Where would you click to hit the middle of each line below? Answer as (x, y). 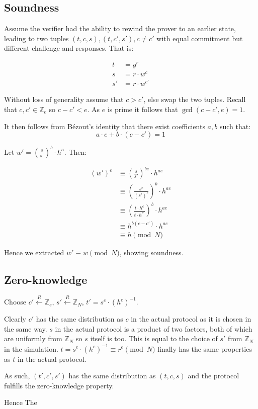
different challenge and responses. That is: (69, 48)
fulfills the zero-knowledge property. (59, 385)
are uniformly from (33, 338)
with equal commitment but (200, 38)
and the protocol (213, 376)
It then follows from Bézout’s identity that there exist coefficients (105, 126)
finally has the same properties (205, 348)
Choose (15, 302)
